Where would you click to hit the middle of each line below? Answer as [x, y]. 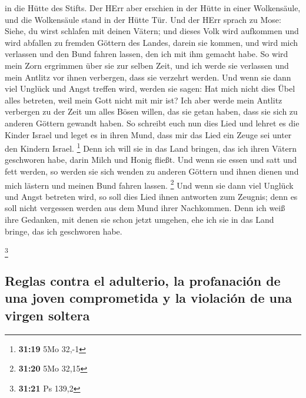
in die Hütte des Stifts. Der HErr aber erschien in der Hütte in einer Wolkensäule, [153, 8]
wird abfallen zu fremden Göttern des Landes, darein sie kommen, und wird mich [152, 42]
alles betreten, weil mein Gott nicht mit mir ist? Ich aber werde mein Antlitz [144, 100]
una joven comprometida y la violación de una [149, 298]
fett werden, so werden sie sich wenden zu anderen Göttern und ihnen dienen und [152, 171]
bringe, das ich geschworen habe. [64, 231]
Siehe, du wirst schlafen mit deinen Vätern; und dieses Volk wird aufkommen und [152, 31]
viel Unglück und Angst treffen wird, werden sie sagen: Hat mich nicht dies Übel [150, 88]
